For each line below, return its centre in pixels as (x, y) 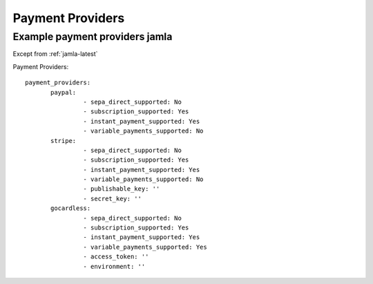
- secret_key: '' (112, 198)
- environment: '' (114, 266)
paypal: (64, 92)
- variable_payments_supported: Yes (145, 247)
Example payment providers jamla (93, 37)
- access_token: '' (116, 257)
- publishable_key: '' (122, 189)
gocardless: (71, 208)
